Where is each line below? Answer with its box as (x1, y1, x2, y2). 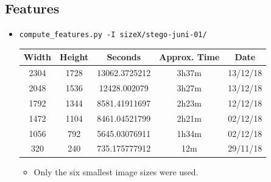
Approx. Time (159, 51, 220, 63)
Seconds (107, 51, 141, 63)
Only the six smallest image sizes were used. (33, 165, 199, 178)
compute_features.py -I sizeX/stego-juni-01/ (19, 30, 207, 40)
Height (60, 51, 89, 63)
